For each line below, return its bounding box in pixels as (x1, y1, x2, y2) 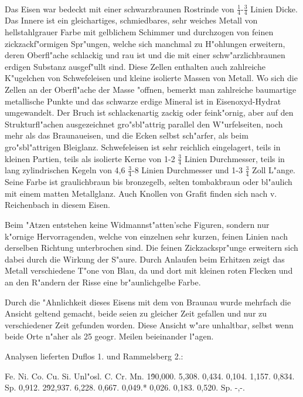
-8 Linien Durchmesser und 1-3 (132, 164, 243, 176)
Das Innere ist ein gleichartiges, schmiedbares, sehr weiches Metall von (5, 14, 258, 26)
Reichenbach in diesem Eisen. (5, 198, 110, 211)
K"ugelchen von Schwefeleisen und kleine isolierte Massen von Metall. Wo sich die (5, 72, 298, 84)
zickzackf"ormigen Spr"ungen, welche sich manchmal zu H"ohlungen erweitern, (5, 37, 285, 49)
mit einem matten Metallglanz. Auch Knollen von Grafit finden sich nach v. (5, 187, 277, 199)
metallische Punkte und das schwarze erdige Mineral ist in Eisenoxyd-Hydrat (5, 95, 281, 107)
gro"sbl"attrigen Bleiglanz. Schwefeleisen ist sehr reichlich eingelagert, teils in (5, 140, 281, 153)
